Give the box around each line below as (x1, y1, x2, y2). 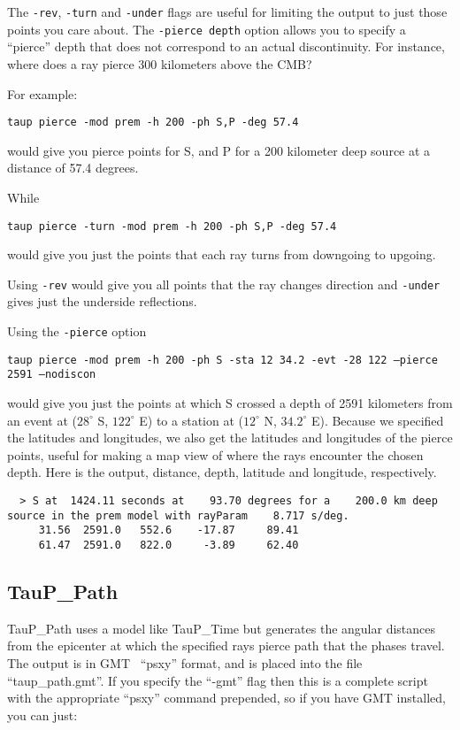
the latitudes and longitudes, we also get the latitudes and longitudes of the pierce (7, 428, 453, 447)
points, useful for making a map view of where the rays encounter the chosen (7, 445, 424, 464)
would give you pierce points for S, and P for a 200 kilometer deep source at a (7, 141, 431, 159)
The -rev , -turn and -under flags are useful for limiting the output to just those (7, 3, 448, 20)
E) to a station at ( (139, 411, 243, 429)
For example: (7, 84, 78, 103)
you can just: (7, 705, 78, 724)
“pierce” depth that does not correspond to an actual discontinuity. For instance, (7, 37, 445, 56)
